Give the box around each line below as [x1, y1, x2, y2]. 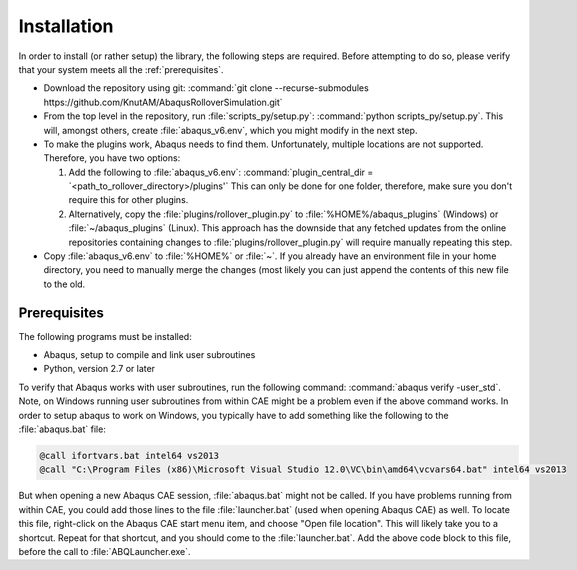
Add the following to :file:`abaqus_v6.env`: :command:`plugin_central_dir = [68, 166, 374, 178]
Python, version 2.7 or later [43, 363, 155, 375]
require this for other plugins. [68, 194, 189, 206]
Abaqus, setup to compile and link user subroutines [43, 349, 256, 361]
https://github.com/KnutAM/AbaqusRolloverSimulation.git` [43, 96, 283, 108]
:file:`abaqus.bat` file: [18, 423, 107, 435]
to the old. [43, 278, 86, 290]
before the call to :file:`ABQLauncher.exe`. [18, 545, 191, 557]
